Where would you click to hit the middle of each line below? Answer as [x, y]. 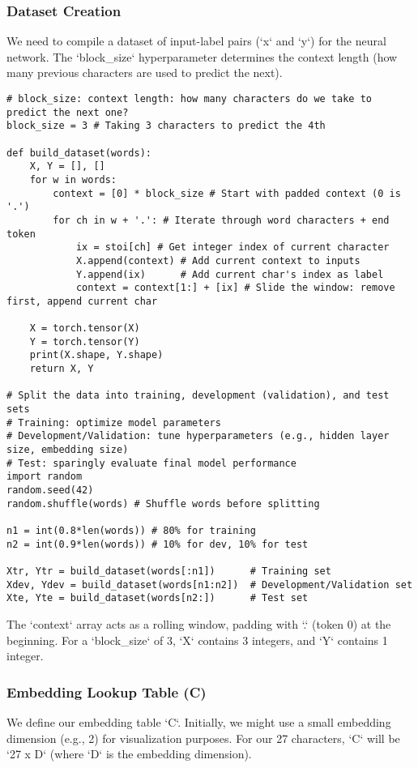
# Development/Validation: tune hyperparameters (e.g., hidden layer [198, 436]
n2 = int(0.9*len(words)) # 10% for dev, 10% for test [158, 544]
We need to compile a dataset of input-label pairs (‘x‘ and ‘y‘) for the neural [196, 41]
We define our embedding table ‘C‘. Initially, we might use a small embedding [199, 721]
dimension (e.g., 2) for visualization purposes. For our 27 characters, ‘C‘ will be [203, 738]
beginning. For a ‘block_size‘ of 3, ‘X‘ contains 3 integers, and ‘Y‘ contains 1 [197, 640]
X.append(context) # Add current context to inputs [218, 260]
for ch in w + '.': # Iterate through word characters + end [221, 220]
